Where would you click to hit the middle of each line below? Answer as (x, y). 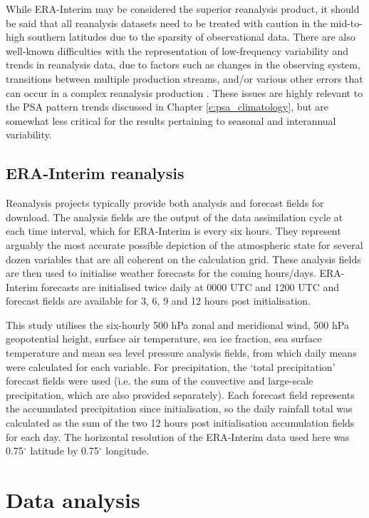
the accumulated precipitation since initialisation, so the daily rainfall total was (179, 408)
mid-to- (346, 22)
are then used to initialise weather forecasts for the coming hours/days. (161, 273)
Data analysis (73, 500)
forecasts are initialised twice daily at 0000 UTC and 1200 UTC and (190, 286)
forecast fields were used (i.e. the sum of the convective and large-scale (160, 381)
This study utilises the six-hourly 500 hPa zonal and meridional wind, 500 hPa (177, 324)
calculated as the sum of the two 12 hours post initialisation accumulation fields (180, 423)
